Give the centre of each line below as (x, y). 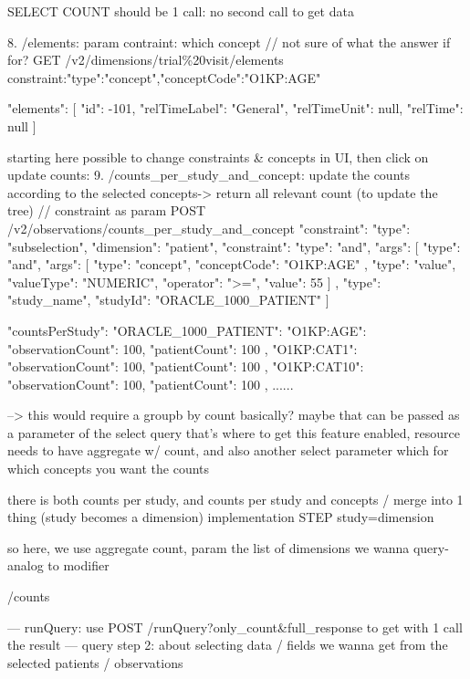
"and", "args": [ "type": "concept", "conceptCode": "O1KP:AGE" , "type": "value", (232, 264)
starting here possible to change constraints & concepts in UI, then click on (218, 157)
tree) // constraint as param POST (107, 210)
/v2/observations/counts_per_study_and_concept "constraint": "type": (209, 228)
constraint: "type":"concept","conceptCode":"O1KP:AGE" (164, 77)
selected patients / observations (95, 662)
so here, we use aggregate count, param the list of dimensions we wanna (209, 547)
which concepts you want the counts (109, 469)
